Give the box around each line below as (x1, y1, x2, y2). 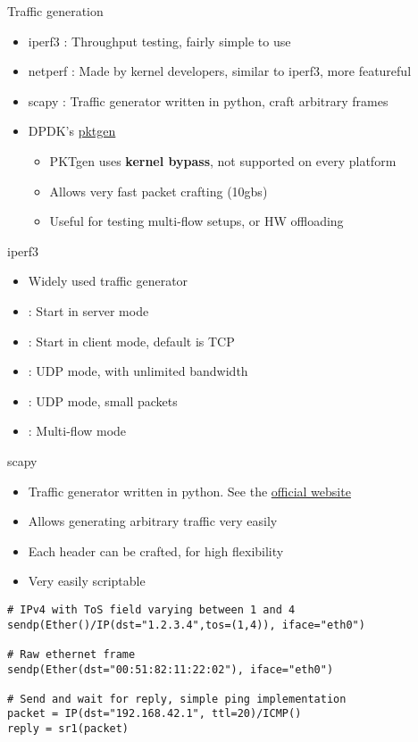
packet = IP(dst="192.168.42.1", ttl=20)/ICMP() (7, 707, 302, 721)
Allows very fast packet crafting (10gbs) (49, 181, 268, 200)
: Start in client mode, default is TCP (28, 331, 235, 350)
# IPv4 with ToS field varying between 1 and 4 (7, 603, 296, 616)
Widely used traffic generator (28, 271, 188, 290)
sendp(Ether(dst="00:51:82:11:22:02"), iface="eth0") (7, 663, 334, 676)
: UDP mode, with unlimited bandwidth (28, 362, 248, 380)
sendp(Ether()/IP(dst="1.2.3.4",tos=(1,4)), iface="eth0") (7, 618, 365, 631)
